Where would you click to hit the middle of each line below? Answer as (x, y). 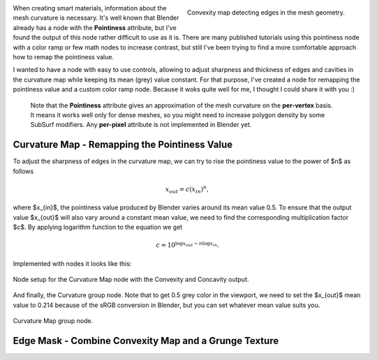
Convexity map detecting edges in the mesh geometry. (266, 12)
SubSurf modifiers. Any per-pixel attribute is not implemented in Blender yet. (141, 125)
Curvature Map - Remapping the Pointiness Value (123, 145)
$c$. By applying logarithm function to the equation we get (98, 227)
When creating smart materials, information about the (90, 8)
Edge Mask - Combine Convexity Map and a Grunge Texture (146, 341)
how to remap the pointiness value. (64, 57)
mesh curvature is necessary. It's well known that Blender (96, 18)
